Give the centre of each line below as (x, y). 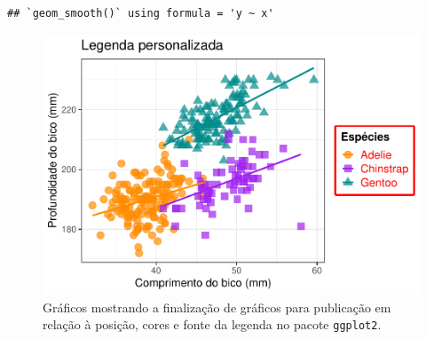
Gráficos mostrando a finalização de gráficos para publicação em (217, 307)
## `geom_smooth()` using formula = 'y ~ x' (141, 13)
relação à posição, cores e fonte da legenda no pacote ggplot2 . (212, 324)
